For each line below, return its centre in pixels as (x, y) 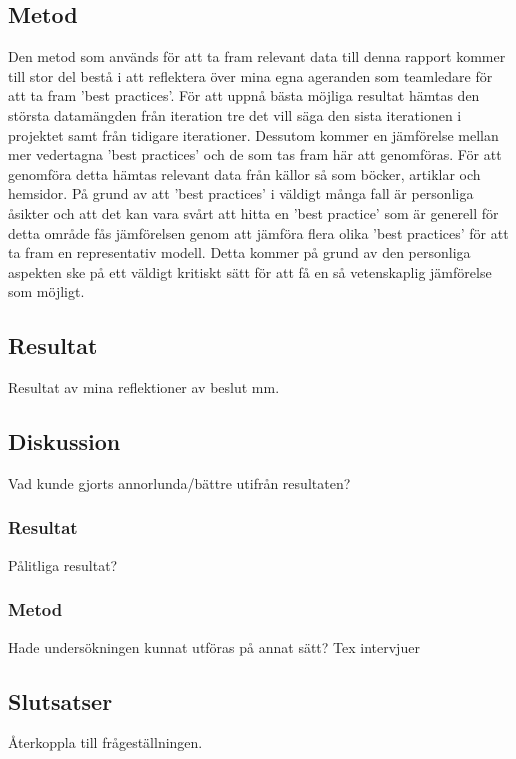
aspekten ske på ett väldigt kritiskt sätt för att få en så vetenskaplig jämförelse (250, 271)
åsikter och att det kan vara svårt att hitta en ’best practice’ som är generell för (253, 212)
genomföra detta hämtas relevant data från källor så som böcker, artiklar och (244, 173)
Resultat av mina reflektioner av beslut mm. (144, 387)
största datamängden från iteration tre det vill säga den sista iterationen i (235, 114)
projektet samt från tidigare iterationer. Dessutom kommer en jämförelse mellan (253, 134)
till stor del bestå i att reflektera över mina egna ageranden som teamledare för (250, 75)
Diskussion (64, 441)
